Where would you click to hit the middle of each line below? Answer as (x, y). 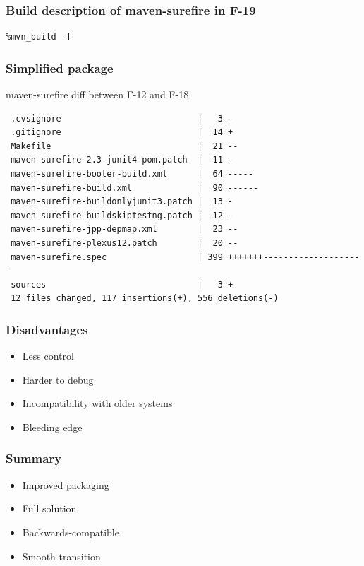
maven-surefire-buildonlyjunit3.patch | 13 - (122, 202)
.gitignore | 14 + (122, 132)
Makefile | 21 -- (125, 146)
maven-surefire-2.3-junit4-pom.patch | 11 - (122, 160)
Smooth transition (61, 556)
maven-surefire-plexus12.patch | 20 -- (125, 243)
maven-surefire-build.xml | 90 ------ (134, 188)
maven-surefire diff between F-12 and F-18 (97, 94)
